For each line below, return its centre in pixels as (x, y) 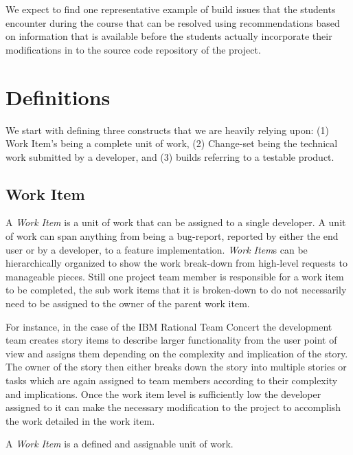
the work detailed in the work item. (80, 420)
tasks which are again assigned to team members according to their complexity (172, 380)
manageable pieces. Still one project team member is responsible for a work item (175, 276)
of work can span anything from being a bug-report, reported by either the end (172, 236)
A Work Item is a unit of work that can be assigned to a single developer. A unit (176, 222)
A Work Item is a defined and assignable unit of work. (119, 444)
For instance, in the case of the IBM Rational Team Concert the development (169, 326)
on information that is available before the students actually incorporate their (169, 36)
